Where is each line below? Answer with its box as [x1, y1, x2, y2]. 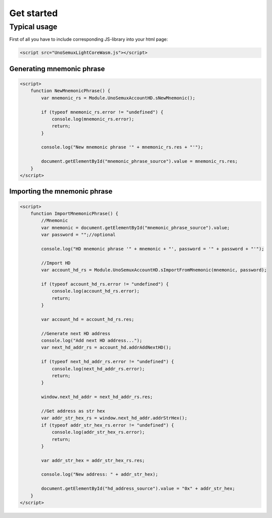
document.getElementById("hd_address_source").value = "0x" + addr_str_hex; [41, 486, 235, 491]
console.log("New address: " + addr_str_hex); [41, 472, 158, 477]
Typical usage [9, 22, 57, 31]
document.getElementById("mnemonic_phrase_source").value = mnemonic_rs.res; [41, 159, 238, 164]
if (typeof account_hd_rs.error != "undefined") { [41, 281, 169, 287]
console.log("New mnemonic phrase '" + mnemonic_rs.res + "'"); [41, 144, 203, 150]
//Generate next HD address [41, 331, 111, 336]
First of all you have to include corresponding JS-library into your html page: [9, 36, 168, 42]
